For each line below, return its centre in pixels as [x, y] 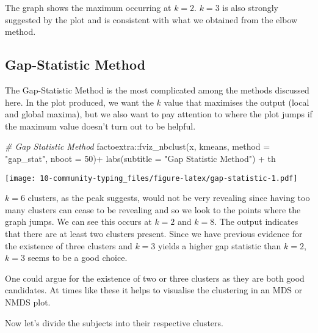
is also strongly [250, 7]
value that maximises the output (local [237, 102]
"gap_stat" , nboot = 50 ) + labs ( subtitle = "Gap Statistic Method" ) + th [140, 158]
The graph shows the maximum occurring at [88, 7]
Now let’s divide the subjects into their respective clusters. [114, 322]
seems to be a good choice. [78, 258]
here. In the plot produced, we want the [79, 102]
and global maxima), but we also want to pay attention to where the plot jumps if [159, 114]
